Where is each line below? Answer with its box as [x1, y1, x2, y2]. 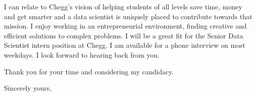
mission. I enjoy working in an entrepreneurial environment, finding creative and [4, 21, 247, 31]
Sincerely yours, [4, 83, 52, 93]
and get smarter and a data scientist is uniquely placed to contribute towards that [4, 11, 253, 21]
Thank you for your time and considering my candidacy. [4, 66, 174, 76]
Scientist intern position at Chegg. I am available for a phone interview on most [4, 40, 246, 50]
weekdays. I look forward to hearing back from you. [4, 49, 160, 60]
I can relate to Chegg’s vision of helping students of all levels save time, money [4, 1, 243, 11]
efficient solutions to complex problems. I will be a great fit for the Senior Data [4, 30, 244, 40]
